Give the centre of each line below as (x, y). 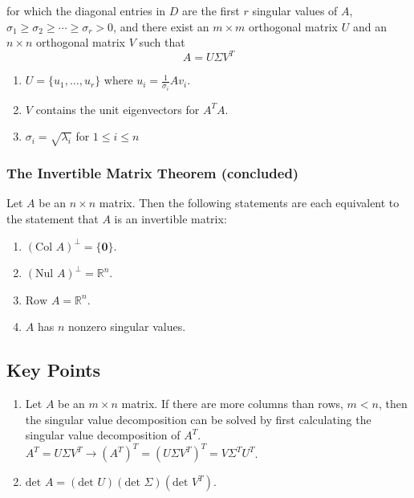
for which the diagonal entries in (86, 10)
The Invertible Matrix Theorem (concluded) (153, 173)
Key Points (54, 370)
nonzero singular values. (127, 327)
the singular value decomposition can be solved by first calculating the (198, 419)
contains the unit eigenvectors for (118, 109)
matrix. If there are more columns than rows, (232, 404)
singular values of (295, 10)
